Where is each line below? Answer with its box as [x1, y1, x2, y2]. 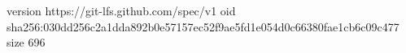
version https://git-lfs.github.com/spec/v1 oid [7, 2, 236, 18]
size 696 [7, 34, 46, 51]
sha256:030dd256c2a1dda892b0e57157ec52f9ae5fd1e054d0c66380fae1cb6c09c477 [7, 18, 399, 35]
